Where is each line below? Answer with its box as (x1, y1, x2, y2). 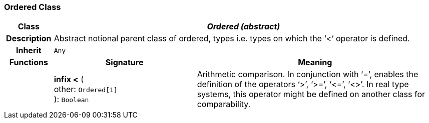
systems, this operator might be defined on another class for (197, 89, 425, 100)
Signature (105, 57, 144, 68)
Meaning (298, 57, 332, 68)
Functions (9, 57, 48, 68)
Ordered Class (4, 2, 61, 12)
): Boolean (54, 94, 89, 105)
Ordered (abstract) (207, 21, 280, 32)
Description (6, 33, 52, 44)
